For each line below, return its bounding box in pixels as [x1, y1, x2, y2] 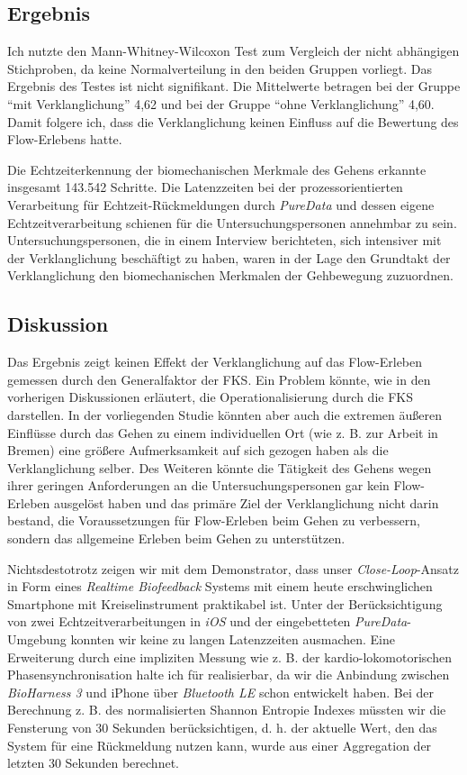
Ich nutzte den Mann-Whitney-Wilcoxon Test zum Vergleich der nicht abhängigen [7, 41, 460, 60]
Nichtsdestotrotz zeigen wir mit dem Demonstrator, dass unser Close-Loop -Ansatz [7, 559, 460, 578]
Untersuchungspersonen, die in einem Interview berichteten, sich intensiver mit [7, 231, 442, 250]
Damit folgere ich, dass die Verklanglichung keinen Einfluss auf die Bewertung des [7, 112, 459, 131]
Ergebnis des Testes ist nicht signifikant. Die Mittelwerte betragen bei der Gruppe [7, 77, 461, 96]
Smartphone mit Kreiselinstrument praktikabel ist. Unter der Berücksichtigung [7, 594, 443, 613]
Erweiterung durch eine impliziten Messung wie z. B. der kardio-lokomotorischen [7, 647, 452, 666]
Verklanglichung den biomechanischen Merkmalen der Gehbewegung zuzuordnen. [7, 266, 454, 285]
